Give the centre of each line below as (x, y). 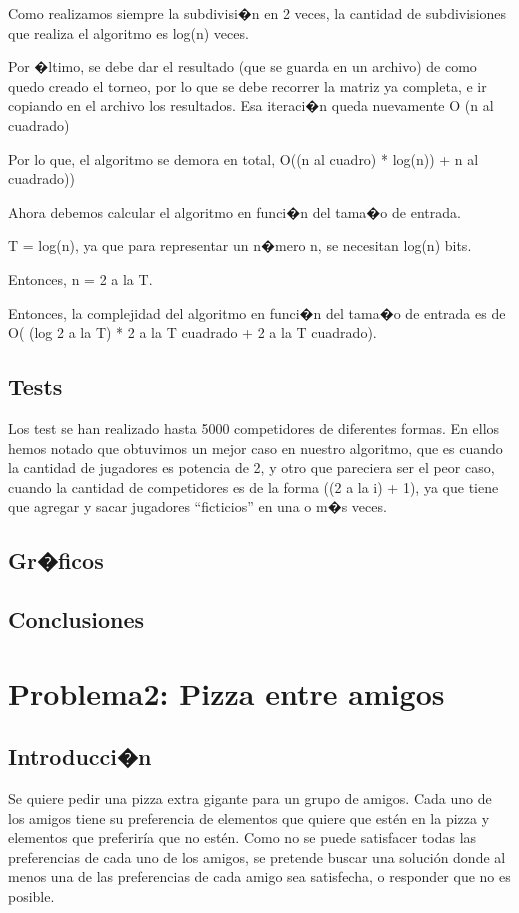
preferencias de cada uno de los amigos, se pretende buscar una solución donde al (257, 856)
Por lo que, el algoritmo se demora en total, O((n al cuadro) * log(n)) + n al (243, 158)
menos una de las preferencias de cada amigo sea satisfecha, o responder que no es (259, 876)
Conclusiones (76, 619)
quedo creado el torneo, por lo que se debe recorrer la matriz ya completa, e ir (247, 85)
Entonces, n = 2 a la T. (80, 278)
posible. (31, 896)
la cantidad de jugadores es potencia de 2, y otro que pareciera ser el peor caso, (251, 467)
